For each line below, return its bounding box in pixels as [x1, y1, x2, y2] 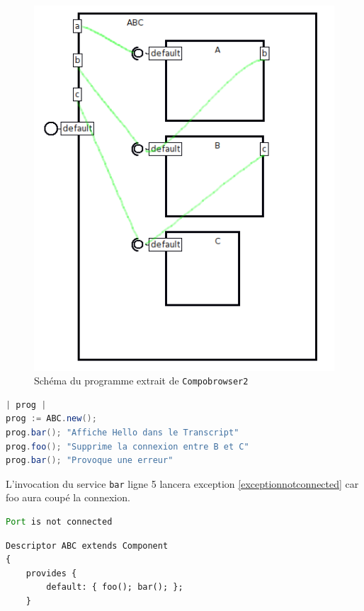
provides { [25, 568, 77, 578]
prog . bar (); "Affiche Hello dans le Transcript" [6, 427, 239, 438]
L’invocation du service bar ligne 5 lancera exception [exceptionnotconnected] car [6, 476, 359, 491]
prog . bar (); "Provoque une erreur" [6, 455, 174, 466]
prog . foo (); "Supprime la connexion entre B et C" [6, 441, 249, 452]
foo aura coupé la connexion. [6, 490, 130, 505]
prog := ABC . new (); [6, 413, 97, 424]
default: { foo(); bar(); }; [46, 582, 183, 593]
